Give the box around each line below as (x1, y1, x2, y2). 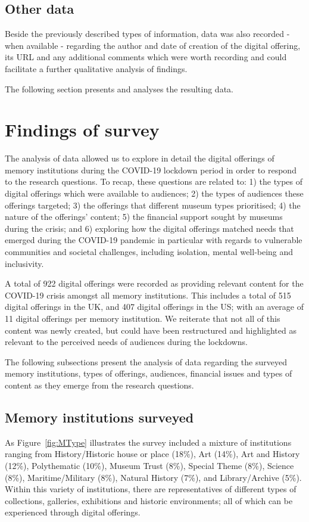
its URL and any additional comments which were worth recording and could (5, 51, 287, 63)
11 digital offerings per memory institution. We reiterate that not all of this (5, 312, 280, 325)
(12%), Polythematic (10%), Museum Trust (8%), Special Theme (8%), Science (5, 459, 294, 471)
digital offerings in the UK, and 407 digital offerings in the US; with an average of (5, 300, 304, 313)
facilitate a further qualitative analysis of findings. (5, 62, 188, 74)
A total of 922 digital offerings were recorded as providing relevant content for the (5, 277, 304, 290)
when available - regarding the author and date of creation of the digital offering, (5, 39, 301, 51)
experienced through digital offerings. (5, 506, 141, 518)
